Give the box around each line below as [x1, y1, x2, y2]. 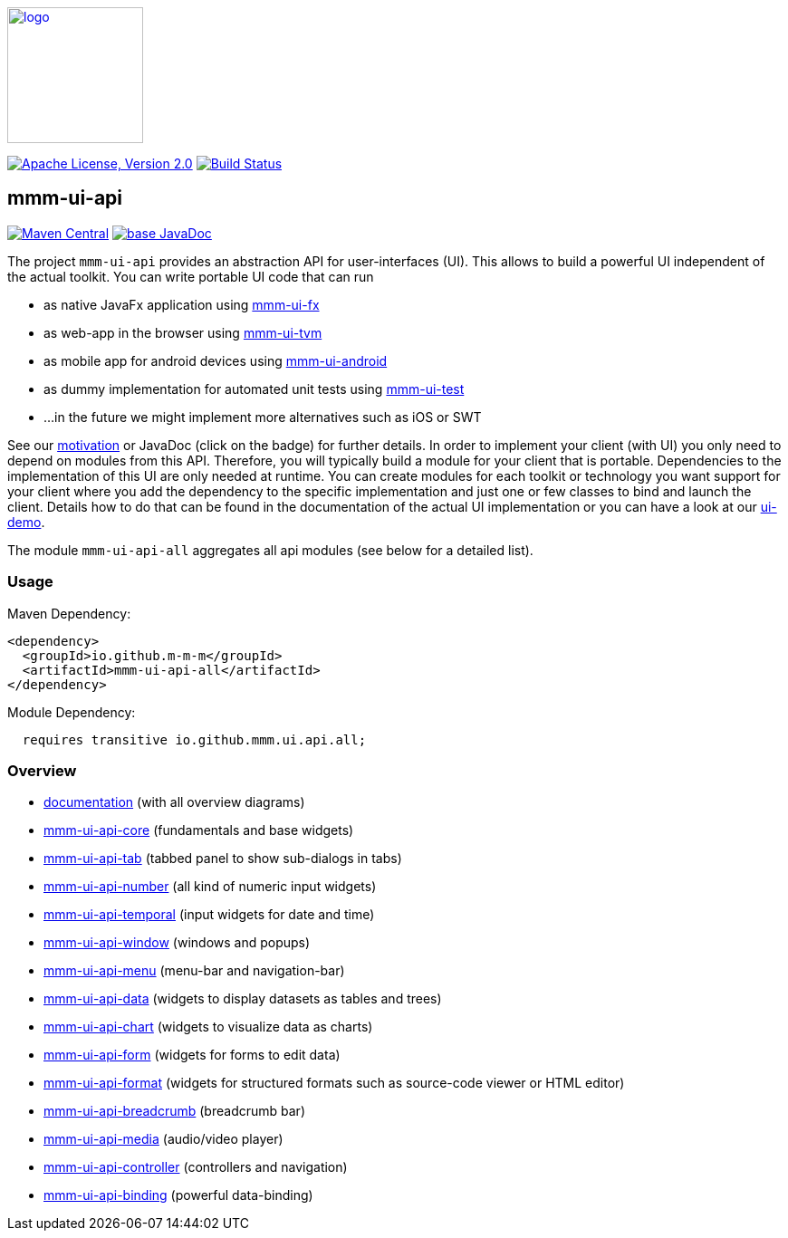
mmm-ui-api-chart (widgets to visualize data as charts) [43, 1019, 373, 1035]
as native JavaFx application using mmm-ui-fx [43, 296, 320, 312]
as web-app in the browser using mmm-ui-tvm [43, 324, 322, 341]
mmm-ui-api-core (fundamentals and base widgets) [43, 822, 354, 839]
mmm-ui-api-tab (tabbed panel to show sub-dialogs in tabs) [43, 850, 402, 867]
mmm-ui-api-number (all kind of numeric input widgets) [43, 878, 377, 895]
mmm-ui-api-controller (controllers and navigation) [43, 1159, 348, 1176]
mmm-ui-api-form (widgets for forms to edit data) [43, 1047, 341, 1063]
